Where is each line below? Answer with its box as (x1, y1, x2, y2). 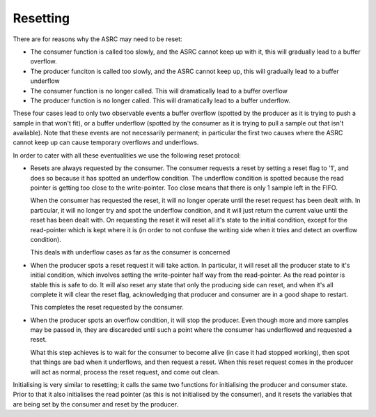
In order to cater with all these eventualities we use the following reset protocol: (13, 151, 242, 160)
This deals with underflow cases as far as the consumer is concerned (30, 248, 230, 257)
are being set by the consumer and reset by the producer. (13, 400, 179, 408)
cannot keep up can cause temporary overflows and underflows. (13, 138, 199, 146)
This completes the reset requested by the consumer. (30, 303, 184, 312)
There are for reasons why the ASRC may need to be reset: (13, 35, 182, 43)
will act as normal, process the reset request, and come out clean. (30, 367, 220, 376)
